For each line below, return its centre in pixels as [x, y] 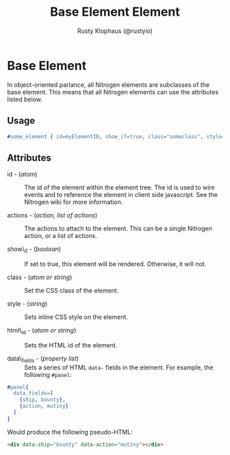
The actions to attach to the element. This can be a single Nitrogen [118, 229]
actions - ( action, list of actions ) [52, 216]
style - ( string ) [27, 303]
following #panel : [48, 374]
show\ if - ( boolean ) [34, 250]
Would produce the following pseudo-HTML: [70, 432]
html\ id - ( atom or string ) [42, 331]
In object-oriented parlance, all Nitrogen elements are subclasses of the [108, 84]
